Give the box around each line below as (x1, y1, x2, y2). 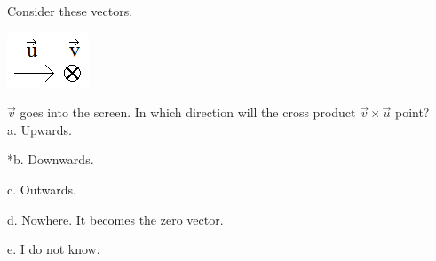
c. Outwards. (7, 179, 76, 198)
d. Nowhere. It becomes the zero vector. (7, 210, 224, 228)
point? (394, 103, 430, 122)
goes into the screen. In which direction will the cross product (20, 103, 356, 122)
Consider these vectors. (7, 2, 133, 20)
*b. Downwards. (7, 150, 94, 169)
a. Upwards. (7, 120, 72, 138)
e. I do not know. (7, 240, 100, 258)
